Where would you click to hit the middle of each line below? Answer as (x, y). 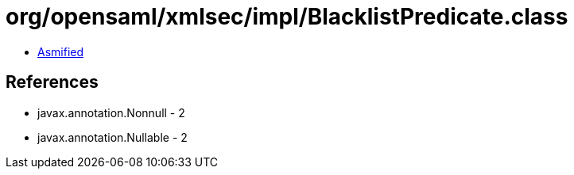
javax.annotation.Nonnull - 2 (111, 112)
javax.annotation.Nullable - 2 (112, 137)
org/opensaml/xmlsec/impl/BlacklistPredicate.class (287, 17)
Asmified (61, 51)
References (52, 82)
